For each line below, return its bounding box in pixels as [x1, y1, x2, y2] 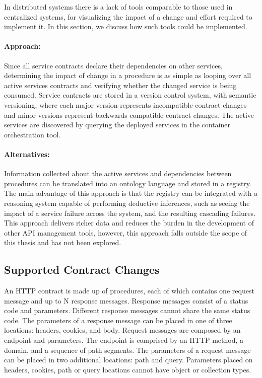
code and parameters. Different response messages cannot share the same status [4, 305, 250, 316]
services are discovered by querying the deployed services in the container [4, 119, 230, 130]
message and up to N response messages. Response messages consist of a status [4, 295, 248, 306]
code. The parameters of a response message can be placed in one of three [4, 315, 232, 325]
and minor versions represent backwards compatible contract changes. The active [4, 109, 254, 120]
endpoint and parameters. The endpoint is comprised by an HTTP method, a [4, 335, 244, 345]
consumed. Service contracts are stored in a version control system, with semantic [4, 90, 256, 100]
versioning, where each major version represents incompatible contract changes [4, 99, 247, 110]
